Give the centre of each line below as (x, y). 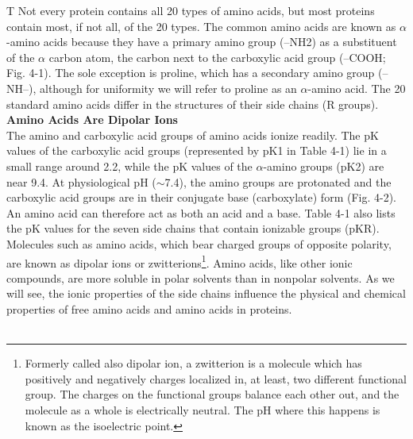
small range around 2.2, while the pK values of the (129, 166)
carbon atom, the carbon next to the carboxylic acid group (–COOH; (217, 57)
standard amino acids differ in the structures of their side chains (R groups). (193, 104)
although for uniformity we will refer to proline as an (168, 88)
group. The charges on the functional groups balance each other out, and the (212, 394)
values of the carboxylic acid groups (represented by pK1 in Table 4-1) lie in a (197, 150)
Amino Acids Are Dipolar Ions (92, 119)
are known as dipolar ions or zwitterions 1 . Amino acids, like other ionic (179, 261)
